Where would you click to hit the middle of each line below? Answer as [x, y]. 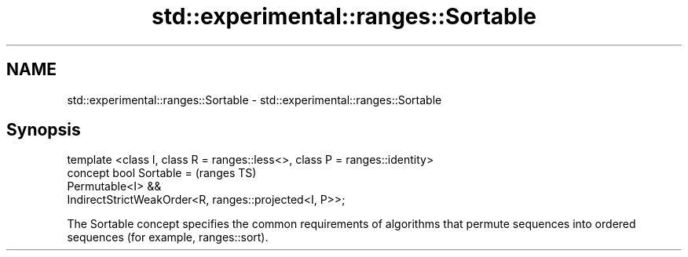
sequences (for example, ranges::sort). [168, 237]
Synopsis [44, 130]
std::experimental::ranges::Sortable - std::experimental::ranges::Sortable [254, 100]
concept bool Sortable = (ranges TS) [162, 173]
